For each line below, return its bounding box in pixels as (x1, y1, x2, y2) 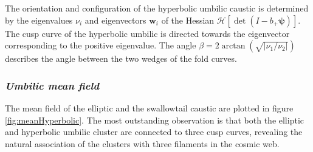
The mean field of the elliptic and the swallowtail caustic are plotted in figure (5, 102, 294, 114)
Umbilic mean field (5, 78, 100, 93)
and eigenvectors (84, 13, 146, 26)
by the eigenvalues (5, 13, 73, 26)
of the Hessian (161, 13, 215, 26)
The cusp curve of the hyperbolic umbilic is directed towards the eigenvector (5, 27, 290, 39)
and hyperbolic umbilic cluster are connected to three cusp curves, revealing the (5, 125, 303, 138)
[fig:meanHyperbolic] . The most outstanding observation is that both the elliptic (5, 113, 304, 126)
